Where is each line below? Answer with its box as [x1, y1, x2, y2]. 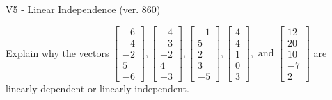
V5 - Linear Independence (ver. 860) [6, 2, 161, 16]
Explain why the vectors [6, 45, 109, 60]
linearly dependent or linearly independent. [6, 81, 189, 95]
